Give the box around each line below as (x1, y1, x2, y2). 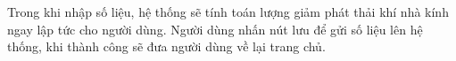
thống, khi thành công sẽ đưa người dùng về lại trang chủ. (7, 37, 326, 56)
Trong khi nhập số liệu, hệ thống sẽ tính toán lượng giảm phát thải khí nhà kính (7, 3, 449, 20)
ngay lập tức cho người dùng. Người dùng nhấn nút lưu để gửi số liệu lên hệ (7, 19, 423, 38)
